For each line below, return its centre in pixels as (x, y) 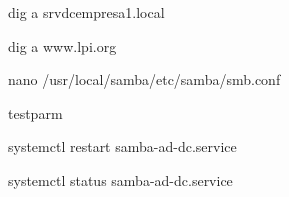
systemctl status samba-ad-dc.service (120, 179)
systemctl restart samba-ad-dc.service (122, 146)
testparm (35, 112)
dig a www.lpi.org (62, 45)
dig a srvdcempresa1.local (86, 12)
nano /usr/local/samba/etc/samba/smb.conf (144, 79)
